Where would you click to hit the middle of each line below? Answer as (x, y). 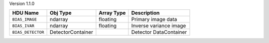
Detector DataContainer (159, 32)
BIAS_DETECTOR (28, 32)
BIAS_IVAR (23, 26)
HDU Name (26, 13)
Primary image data (154, 20)
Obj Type (61, 13)
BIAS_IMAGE (25, 19)
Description (145, 13)
